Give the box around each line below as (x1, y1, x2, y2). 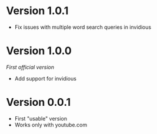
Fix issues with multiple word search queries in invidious (14, 24, 152, 31)
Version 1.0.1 (6, 4, 69, 18)
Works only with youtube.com (14, 121, 87, 128)
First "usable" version (14, 115, 68, 122)
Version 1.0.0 (6, 44, 72, 58)
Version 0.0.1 (6, 96, 71, 109)
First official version (6, 63, 55, 71)
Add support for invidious (14, 75, 76, 82)
